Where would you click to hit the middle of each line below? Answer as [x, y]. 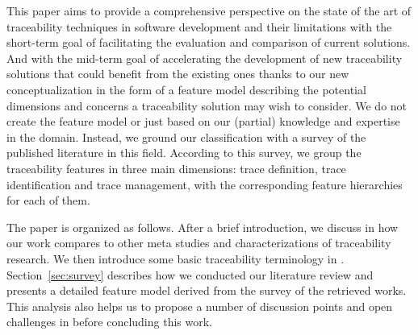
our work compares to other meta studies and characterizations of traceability [199, 243]
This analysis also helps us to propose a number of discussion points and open [200, 306]
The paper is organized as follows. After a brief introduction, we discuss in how [203, 227]
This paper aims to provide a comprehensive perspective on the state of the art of [209, 10]
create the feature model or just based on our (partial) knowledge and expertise [203, 121]
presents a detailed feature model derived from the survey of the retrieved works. [207, 290]
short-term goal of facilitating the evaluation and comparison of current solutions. [209, 42]
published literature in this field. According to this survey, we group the [184, 153]
